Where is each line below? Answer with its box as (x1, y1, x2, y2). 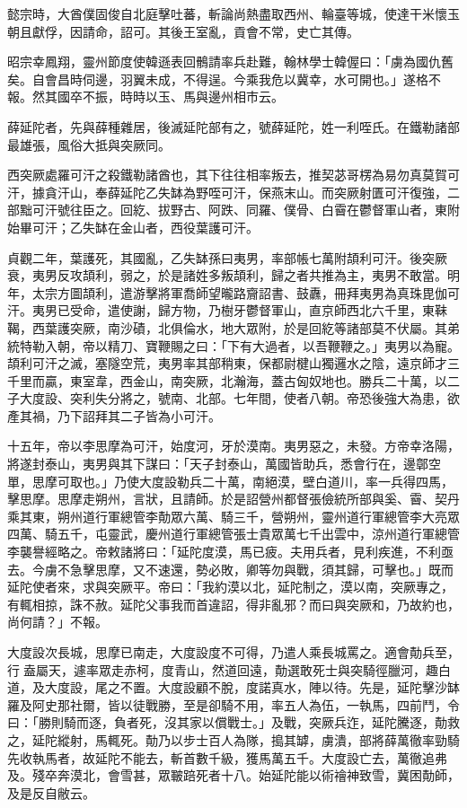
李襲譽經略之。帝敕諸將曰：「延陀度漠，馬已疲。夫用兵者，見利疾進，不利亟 (7, 542, 454, 561)
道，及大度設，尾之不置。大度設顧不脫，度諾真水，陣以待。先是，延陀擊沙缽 (7, 678, 460, 697)
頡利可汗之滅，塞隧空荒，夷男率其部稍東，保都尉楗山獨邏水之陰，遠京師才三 (7, 354, 460, 373)
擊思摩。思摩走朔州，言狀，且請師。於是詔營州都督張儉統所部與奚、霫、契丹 (7, 489, 460, 508)
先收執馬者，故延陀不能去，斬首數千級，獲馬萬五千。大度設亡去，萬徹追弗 (7, 748, 447, 767)
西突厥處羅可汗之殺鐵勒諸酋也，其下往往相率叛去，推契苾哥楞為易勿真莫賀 (7, 165, 447, 184)
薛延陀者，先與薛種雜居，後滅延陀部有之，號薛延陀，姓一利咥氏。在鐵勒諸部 (7, 117, 460, 136)
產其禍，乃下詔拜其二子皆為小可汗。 (7, 406, 221, 425)
